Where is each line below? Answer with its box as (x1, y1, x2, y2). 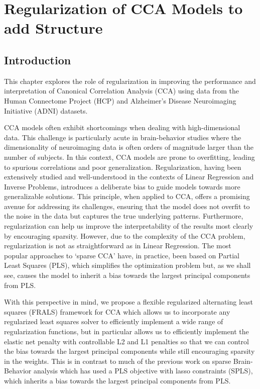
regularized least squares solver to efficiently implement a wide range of (4, 316, 223, 327)
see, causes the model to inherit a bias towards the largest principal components (4, 270, 250, 280)
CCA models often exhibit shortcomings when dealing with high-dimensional (4, 122, 240, 133)
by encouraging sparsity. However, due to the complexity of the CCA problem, (4, 230, 245, 241)
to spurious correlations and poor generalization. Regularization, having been (4, 161, 241, 172)
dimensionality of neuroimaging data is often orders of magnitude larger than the (4, 142, 254, 152)
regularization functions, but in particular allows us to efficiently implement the (4, 326, 249, 337)
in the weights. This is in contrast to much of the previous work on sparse (4, 355, 231, 366)
